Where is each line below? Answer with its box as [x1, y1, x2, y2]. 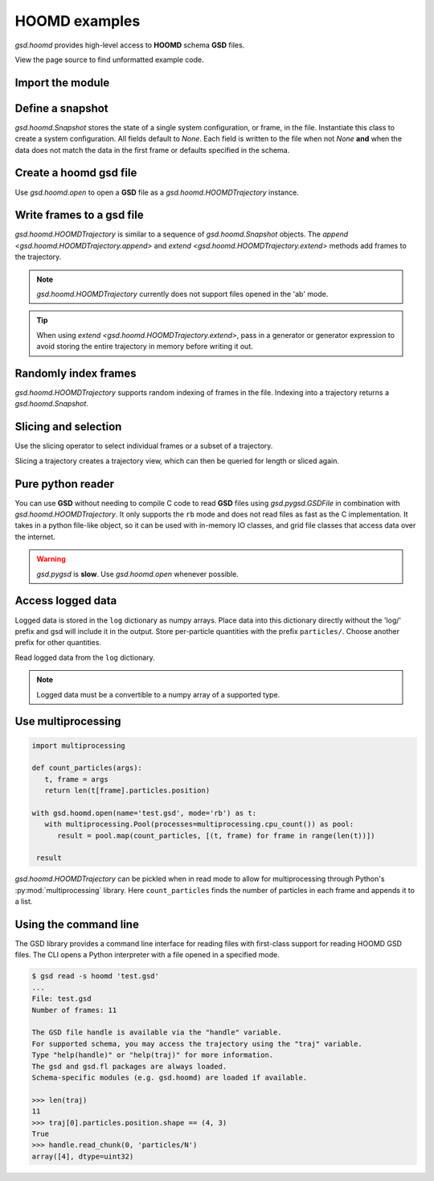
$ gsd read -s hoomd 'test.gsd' [31, 972, 160, 981]
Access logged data [14, 594, 117, 607]
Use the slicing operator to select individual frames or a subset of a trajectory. [14, 441, 273, 451]
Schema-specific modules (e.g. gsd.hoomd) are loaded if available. [31, 1072, 308, 1082]
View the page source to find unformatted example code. [14, 55, 204, 64]
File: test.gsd [31, 994, 92, 1003]
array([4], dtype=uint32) [31, 1151, 134, 1161]
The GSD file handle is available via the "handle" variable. [31, 1028, 282, 1037]
